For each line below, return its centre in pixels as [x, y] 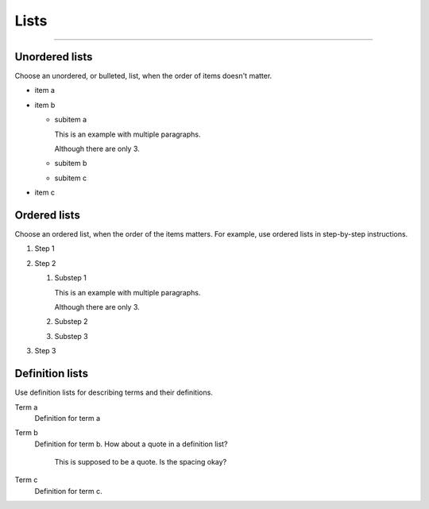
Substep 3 [71, 336]
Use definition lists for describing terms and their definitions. [114, 392]
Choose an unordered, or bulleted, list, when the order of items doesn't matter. [143, 76]
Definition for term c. [68, 491]
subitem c [71, 178]
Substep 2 [71, 322]
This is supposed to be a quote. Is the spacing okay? [141, 462]
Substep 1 [71, 278]
